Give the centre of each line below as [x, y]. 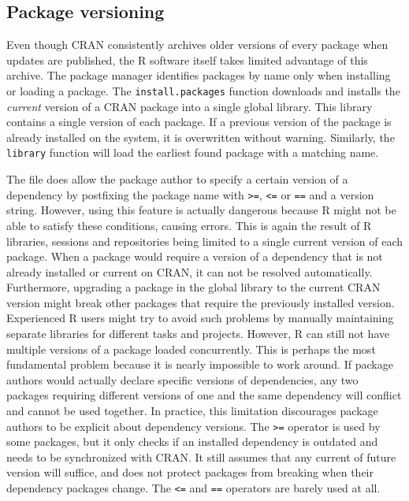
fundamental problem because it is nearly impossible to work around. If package [200, 364]
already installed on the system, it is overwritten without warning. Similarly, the [201, 137]
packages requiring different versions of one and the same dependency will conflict [204, 395]
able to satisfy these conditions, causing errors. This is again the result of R [189, 225]
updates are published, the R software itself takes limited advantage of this [187, 59]
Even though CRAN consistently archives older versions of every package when [197, 45]
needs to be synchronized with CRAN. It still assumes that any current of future [201, 456]
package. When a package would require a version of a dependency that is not [195, 256]
